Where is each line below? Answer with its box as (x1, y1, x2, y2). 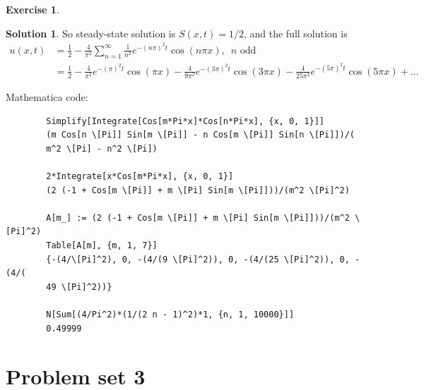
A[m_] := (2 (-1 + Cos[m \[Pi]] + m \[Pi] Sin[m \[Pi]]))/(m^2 (46, 212, 350, 223)
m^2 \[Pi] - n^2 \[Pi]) (46, 143, 158, 154)
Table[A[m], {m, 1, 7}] (46, 240, 158, 250)
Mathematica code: (6, 90, 88, 104)
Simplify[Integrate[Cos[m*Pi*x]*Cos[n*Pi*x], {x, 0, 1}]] (46, 116, 325, 126)
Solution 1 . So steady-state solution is (6, 25, 176, 40)
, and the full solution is (243, 25, 348, 40)
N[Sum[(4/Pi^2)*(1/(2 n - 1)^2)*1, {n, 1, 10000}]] (46, 309, 295, 319)
